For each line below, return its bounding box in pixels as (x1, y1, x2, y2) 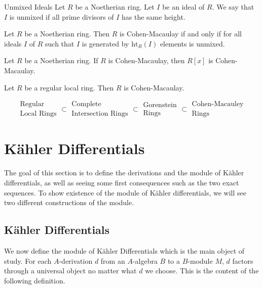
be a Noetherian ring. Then (24, 28, 110, 39)
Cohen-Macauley (192, 101, 244, 108)
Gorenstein (143, 101, 177, 109)
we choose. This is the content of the (145, 265, 259, 276)
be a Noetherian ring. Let (75, 2, 155, 12)
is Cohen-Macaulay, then (108, 55, 185, 66)
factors (232, 255, 253, 266)
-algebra (132, 255, 158, 266)
